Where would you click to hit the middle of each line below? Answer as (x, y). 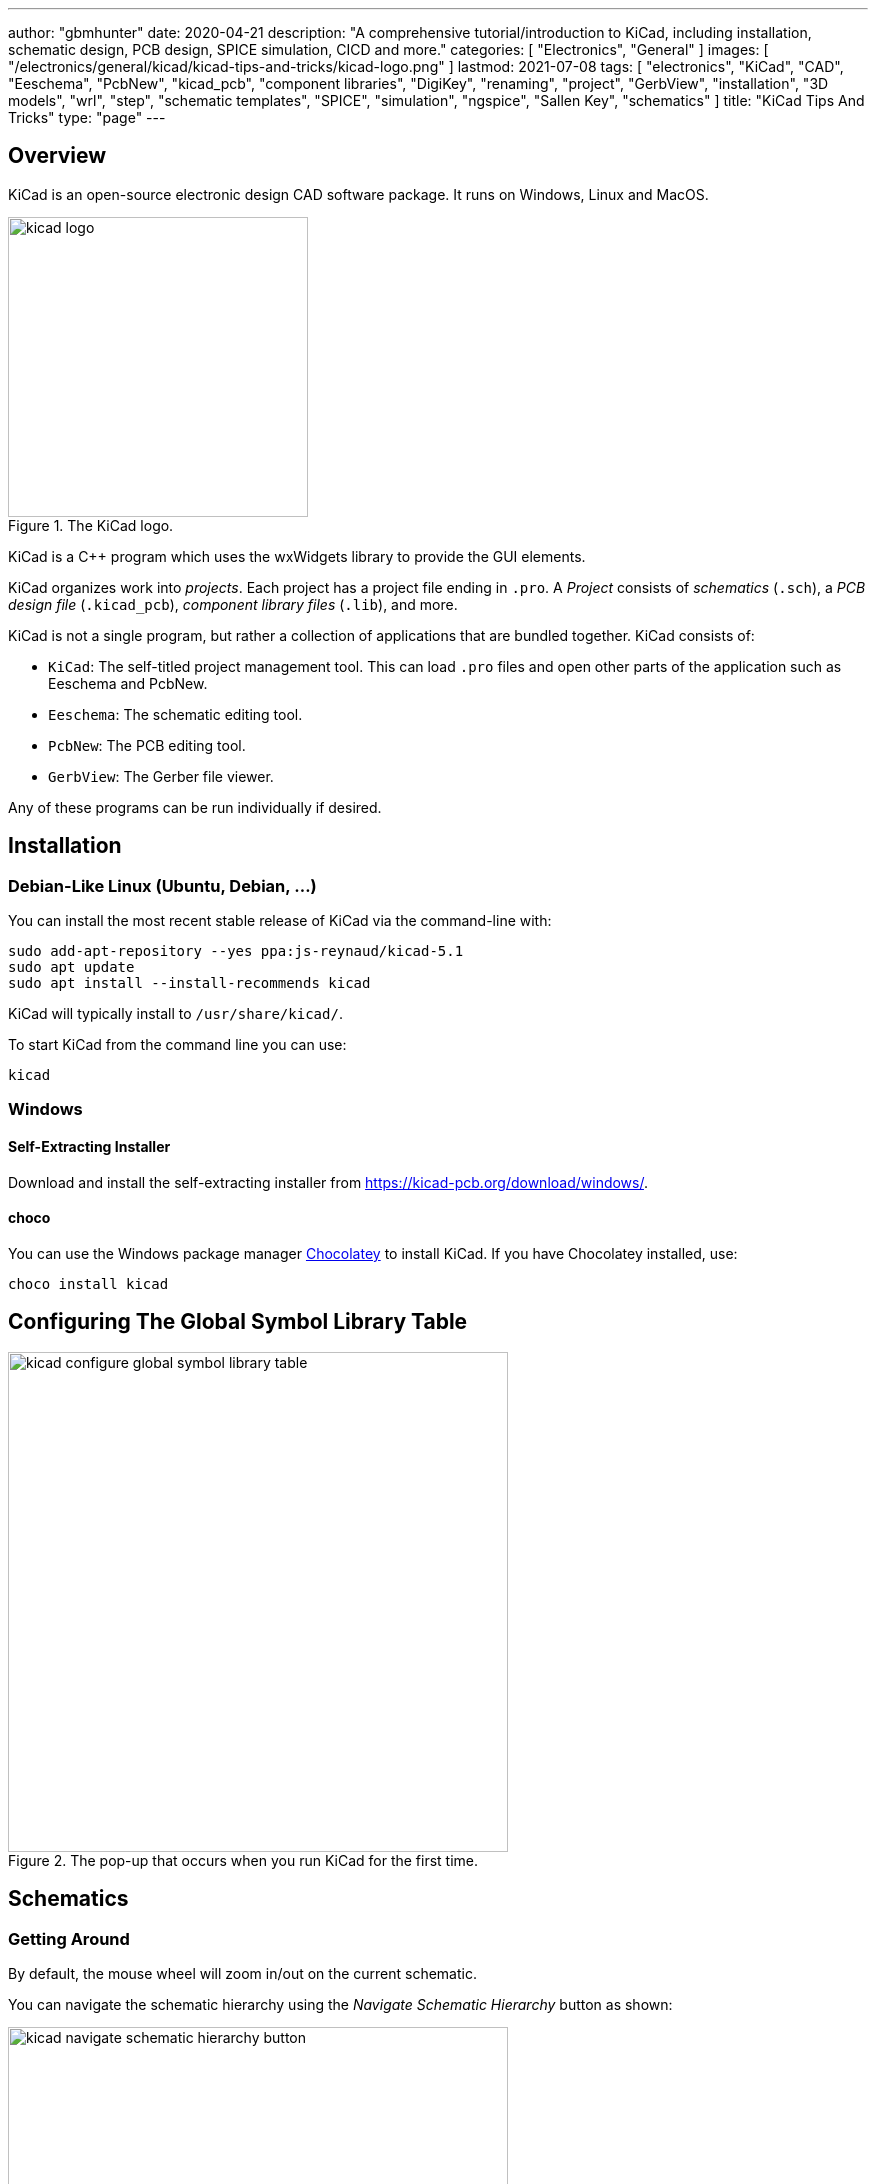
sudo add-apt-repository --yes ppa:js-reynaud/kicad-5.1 (236, 951)
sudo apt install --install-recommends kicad (189, 983)
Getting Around (69, 1938)
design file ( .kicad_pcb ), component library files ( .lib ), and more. (233, 604)
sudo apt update (71, 967)
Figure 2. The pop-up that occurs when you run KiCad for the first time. (243, 1860)
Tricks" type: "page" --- (87, 117)
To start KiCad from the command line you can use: (177, 1045)
